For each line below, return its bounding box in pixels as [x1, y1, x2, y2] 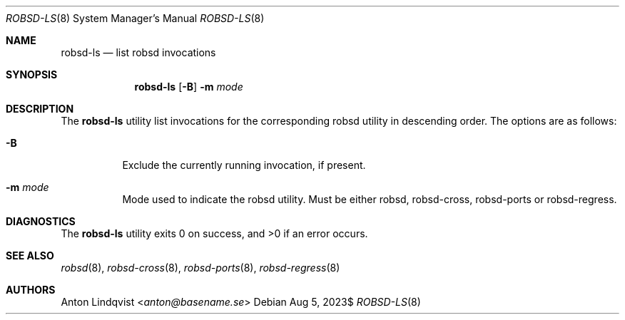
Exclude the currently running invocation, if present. [122, 159, 366, 171]
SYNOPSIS [6, 68, 58, 81]
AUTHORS [6, 284, 56, 296]
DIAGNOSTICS [6, 215, 76, 227]
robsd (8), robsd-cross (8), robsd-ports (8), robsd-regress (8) [61, 262, 340, 274]
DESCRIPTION [6, 103, 74, 115]
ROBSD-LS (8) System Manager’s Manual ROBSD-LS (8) [6, 12, 265, 24]
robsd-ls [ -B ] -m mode [134, 81, 243, 93]
